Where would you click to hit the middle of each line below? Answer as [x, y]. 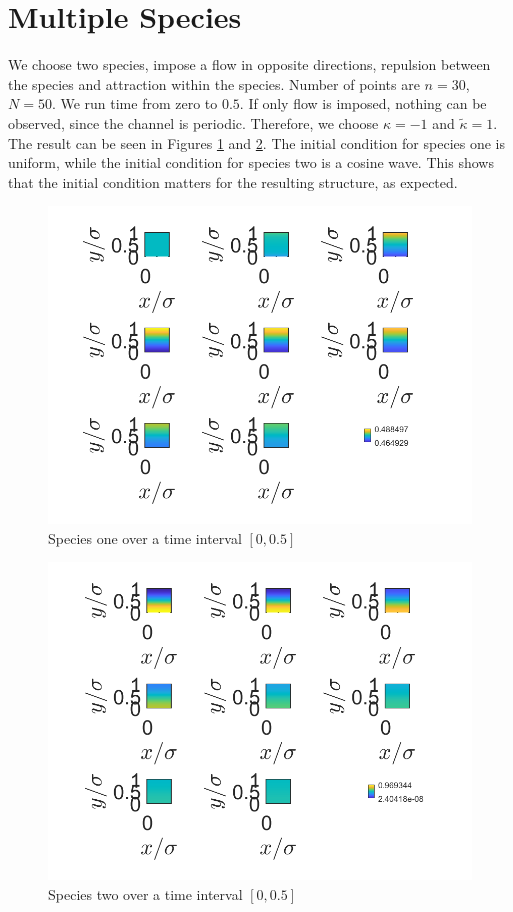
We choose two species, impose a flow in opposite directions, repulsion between [249, 64]
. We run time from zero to [134, 103]
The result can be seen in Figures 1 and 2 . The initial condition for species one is [256, 142]
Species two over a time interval [145, 894]
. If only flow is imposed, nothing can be [363, 103]
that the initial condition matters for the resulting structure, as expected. [233, 181]
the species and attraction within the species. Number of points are [214, 83]
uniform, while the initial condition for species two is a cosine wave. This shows [251, 162]
